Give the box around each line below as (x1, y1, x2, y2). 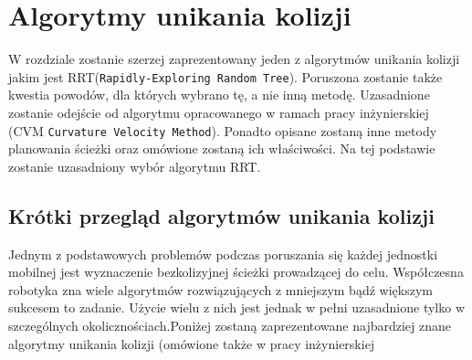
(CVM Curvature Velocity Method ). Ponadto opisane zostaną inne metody (8, 121, 437, 140)
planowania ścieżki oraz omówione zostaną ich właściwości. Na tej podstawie (8, 139, 435, 158)
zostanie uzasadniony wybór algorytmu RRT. (8, 156, 261, 175)
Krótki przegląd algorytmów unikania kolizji (8, 201, 435, 229)
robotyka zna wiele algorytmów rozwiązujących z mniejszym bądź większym (8, 280, 433, 299)
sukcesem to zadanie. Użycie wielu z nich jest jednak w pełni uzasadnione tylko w (8, 298, 466, 317)
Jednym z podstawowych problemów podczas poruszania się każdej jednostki (8, 244, 438, 263)
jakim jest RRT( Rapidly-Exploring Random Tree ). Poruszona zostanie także (8, 67, 443, 86)
